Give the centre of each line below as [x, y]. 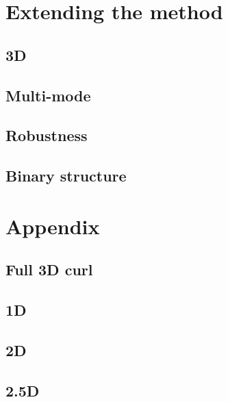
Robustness [47, 135]
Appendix [53, 226]
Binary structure [66, 176]
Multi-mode [48, 95]
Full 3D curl [49, 269]
